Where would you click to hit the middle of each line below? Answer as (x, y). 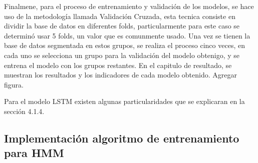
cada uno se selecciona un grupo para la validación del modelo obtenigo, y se (122, 55)
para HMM (34, 153)
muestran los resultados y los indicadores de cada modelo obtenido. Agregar (120, 75)
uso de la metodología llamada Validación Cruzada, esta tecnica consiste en (120, 16)
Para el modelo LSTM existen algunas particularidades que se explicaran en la (124, 101)
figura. (14, 84)
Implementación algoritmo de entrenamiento (122, 138)
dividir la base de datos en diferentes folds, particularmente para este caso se (122, 26)
